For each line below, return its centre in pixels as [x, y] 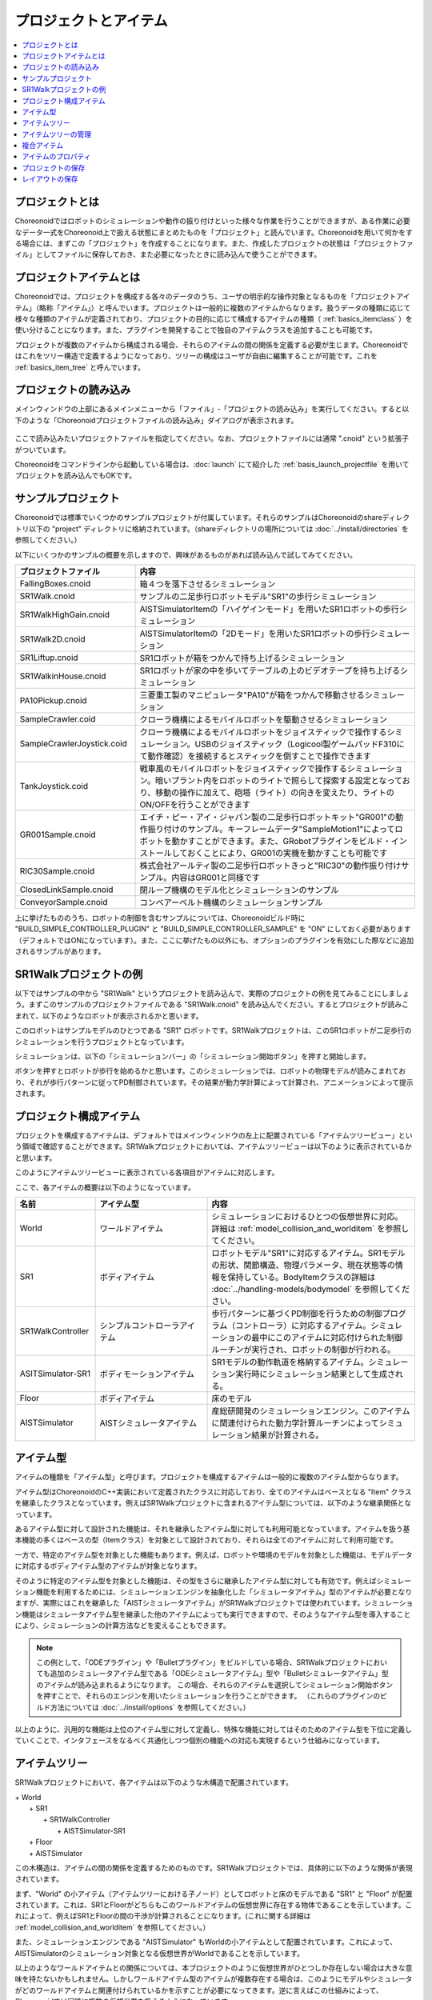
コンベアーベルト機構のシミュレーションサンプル [231, 902]
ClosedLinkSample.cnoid [66, 890]
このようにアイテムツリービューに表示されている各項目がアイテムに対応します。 [147, 1173]
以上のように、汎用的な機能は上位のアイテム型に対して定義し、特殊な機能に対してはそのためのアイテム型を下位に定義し [213, 1729]
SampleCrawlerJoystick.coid [74, 743]
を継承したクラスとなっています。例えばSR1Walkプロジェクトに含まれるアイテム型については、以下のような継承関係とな [213, 1503]
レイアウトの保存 [50, 179]
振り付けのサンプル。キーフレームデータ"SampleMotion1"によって [271, 829]
